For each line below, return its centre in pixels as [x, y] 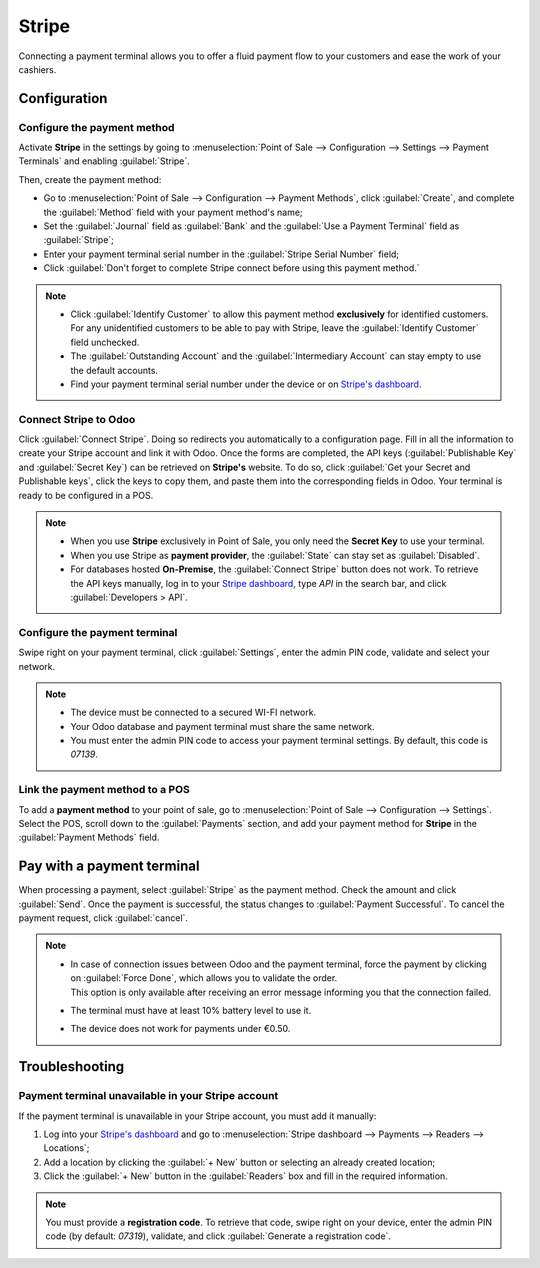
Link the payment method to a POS [104, 790]
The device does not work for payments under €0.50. [180, 1029]
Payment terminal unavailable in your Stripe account [148, 1096]
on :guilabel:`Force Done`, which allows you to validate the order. [204, 978]
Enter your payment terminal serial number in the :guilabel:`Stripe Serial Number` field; [221, 254]
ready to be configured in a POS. [86, 495]
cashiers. [37, 69]
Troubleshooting [71, 1066]
